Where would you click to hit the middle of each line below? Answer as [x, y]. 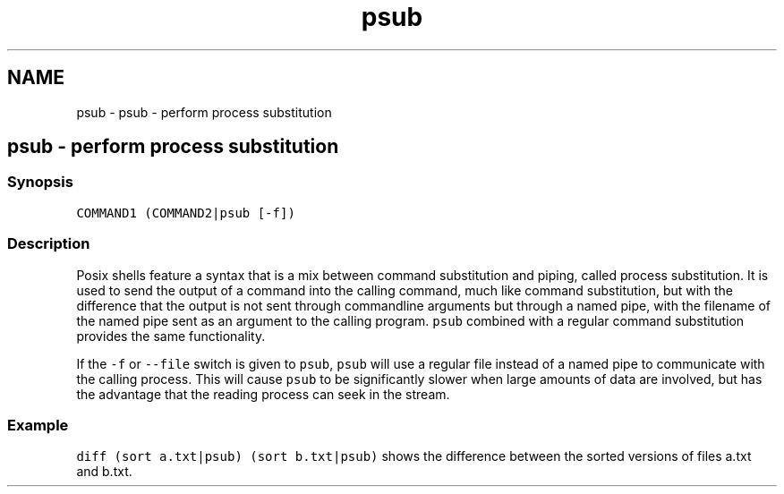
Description [49, 244]
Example [38, 425]
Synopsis [40, 182]
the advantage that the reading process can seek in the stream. [263, 394]
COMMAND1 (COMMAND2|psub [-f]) [186, 213]
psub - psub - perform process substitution [204, 112]
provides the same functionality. [171, 336]
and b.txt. [104, 472]
